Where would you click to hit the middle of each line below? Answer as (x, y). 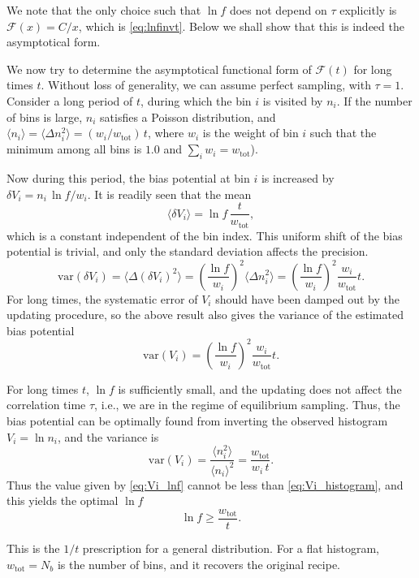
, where (166, 133)
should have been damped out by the (307, 298)
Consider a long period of (70, 100)
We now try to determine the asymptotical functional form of (159, 69)
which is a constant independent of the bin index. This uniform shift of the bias (205, 235)
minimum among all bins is (74, 149)
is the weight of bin (251, 133)
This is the (33, 548)
